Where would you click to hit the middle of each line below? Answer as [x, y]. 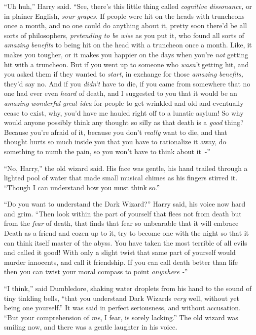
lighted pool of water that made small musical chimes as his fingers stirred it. [121, 178]
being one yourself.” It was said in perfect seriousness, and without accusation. [122, 308]
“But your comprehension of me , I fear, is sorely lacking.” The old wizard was [121, 317]
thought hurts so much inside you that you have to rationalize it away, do [115, 142]
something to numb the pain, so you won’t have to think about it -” [107, 151]
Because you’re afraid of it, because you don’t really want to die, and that [116, 132]
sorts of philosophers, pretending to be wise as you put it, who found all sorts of [124, 35]
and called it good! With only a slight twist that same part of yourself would [120, 252]
